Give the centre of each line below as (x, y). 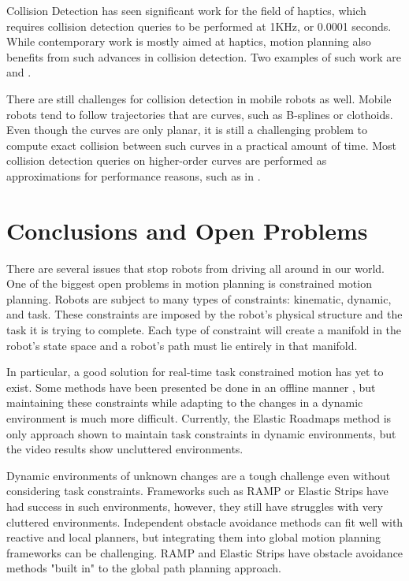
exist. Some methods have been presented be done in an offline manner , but (191, 387)
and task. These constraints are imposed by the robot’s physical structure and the (204, 314)
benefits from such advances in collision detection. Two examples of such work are (204, 56)
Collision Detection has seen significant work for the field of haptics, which (186, 10)
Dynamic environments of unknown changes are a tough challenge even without (199, 475)
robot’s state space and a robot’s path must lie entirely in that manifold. (182, 345)
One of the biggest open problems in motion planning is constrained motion (189, 283)
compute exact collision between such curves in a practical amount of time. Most (201, 145)
